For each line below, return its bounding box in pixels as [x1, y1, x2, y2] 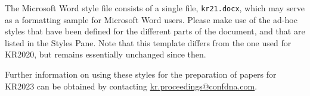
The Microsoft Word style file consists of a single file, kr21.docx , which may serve [5, 2, 305, 14]
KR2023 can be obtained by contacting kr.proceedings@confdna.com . [5, 79, 258, 92]
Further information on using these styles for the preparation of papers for [5, 68, 277, 81]
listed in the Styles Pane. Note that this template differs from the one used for [5, 36, 292, 49]
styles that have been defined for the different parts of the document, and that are [5, 25, 305, 37]
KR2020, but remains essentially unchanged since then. [5, 48, 206, 60]
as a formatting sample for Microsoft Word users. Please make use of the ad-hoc [5, 13, 297, 25]
